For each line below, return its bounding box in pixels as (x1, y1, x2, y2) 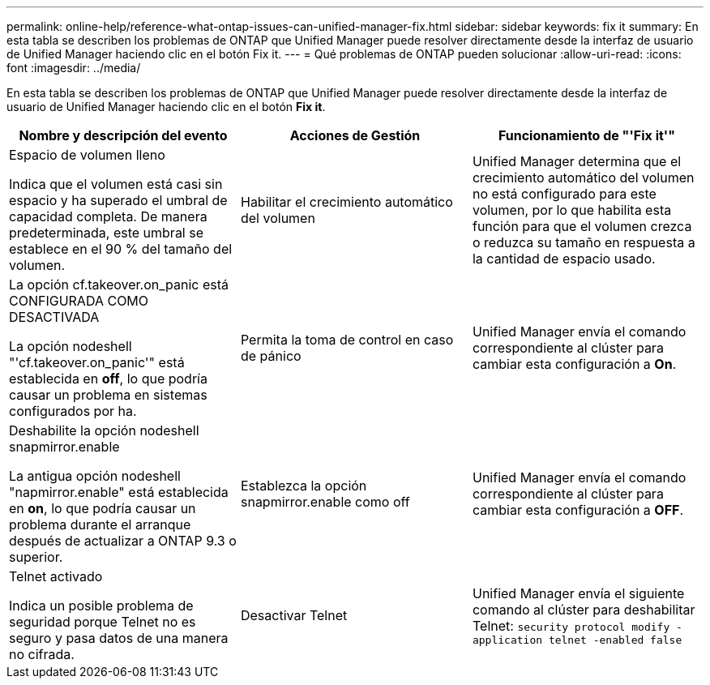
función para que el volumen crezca (472, 218, 692, 234)
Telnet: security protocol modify (472, 617, 670, 634)
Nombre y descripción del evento (19, 127, 228, 143)
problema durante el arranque (9, 516, 191, 533)
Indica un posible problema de (9, 597, 194, 614)
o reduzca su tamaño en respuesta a (472, 234, 695, 250)
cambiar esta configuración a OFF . (472, 502, 684, 518)
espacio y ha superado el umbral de (9, 192, 228, 208)
